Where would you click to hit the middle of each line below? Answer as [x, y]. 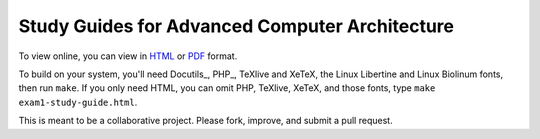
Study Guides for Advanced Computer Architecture [236, 26]
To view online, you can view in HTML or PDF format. [128, 56]
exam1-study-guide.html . [78, 102]
